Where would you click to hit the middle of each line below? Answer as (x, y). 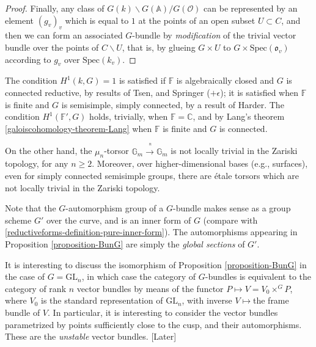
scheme (18, 220)
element (20, 20)
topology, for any (37, 163)
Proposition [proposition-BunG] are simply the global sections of (125, 244)
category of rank (36, 288)
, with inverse (207, 300)
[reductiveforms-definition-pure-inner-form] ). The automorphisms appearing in (151, 232)
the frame (271, 300)
